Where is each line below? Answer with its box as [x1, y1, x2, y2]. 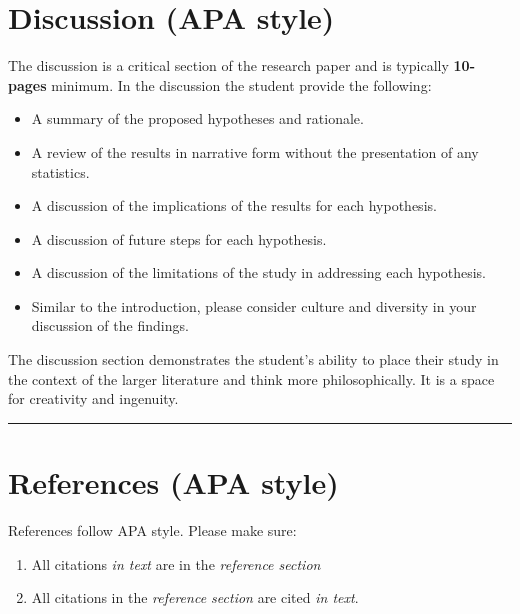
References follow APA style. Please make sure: [8, 519, 297, 540]
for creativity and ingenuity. [8, 388, 179, 409]
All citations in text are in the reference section [31, 553, 321, 574]
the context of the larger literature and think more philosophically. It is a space [8, 368, 495, 389]
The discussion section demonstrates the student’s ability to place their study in [8, 349, 499, 370]
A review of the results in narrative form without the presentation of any [31, 141, 479, 162]
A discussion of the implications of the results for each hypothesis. [31, 195, 437, 216]
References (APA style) [8, 462, 339, 503]
